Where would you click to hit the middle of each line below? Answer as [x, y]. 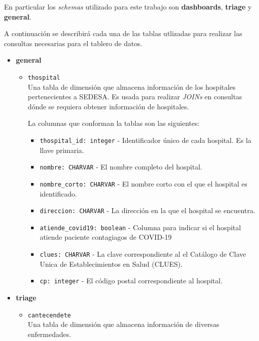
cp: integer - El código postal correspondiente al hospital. [131, 281]
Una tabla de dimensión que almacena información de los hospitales [132, 87]
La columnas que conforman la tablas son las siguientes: [114, 123]
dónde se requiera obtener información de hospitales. [108, 106]
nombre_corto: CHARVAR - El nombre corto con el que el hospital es [144, 183]
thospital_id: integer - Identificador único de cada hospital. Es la [146, 140]
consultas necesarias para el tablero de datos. [73, 43]
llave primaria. [62, 150]
